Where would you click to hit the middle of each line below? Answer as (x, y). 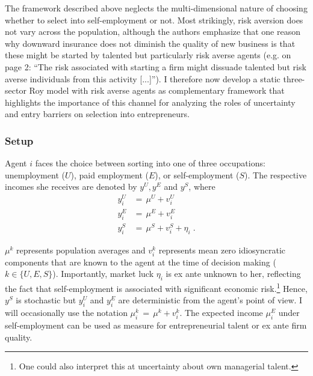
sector (16, 90)
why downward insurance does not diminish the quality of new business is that (150, 43)
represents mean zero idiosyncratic (222, 250)
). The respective (276, 174)
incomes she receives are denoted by (71, 186)
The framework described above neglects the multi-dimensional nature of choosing (156, 8)
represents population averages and (81, 250)
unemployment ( (35, 174)
